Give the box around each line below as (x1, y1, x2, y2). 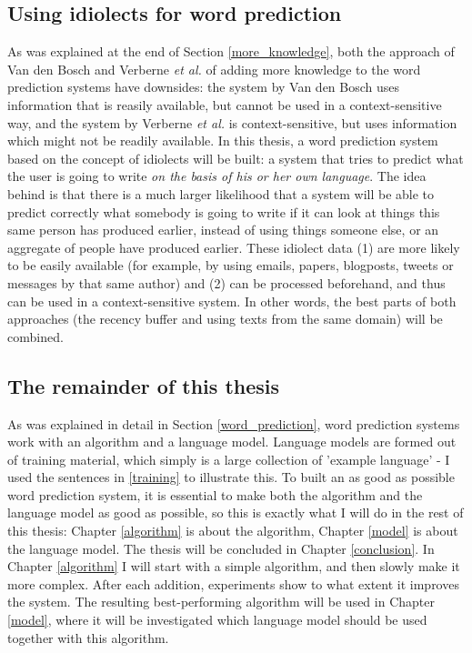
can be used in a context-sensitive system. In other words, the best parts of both (7, 291, 457, 310)
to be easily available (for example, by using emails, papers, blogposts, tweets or (7, 256, 454, 275)
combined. (7, 326, 64, 346)
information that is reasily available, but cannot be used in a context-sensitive (7, 95, 442, 114)
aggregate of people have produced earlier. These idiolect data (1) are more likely (7, 237, 460, 256)
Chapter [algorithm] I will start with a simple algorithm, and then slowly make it (7, 557, 460, 576)
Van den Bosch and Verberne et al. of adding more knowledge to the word (7, 59, 421, 78)
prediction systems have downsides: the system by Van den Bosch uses (7, 77, 400, 96)
